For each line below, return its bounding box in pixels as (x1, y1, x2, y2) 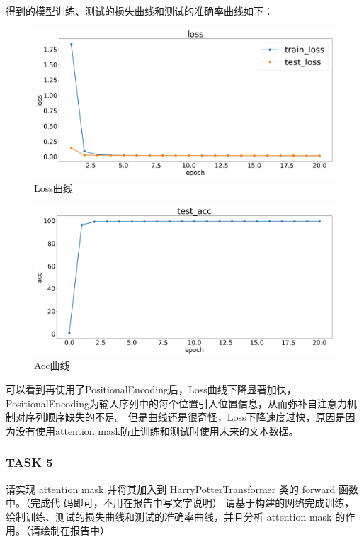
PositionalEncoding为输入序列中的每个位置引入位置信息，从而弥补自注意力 (6, 395, 347, 410)
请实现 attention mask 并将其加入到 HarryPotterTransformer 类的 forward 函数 (6, 481, 359, 496)
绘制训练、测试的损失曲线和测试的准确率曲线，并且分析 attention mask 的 (6, 509, 346, 524)
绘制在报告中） (40, 523, 110, 538)
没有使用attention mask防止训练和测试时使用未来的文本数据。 (15, 423, 299, 438)
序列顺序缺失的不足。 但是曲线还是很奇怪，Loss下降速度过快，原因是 (25, 410, 346, 424)
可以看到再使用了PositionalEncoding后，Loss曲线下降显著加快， (6, 381, 297, 396)
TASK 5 (6, 453, 53, 471)
